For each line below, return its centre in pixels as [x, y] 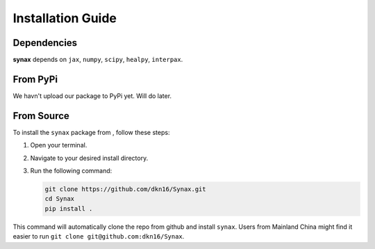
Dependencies [45, 43]
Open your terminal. [59, 145]
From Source [41, 116]
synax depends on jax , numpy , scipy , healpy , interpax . [98, 60]
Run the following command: [71, 171]
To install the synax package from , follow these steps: [91, 132]
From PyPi [35, 79]
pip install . [69, 208]
